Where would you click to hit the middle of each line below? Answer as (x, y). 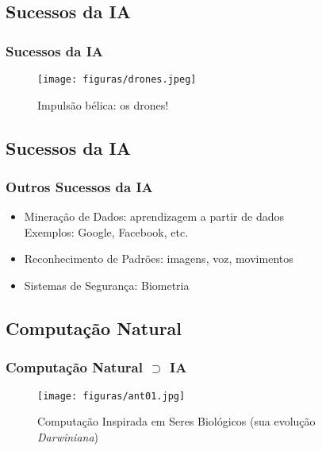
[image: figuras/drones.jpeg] (117, 79)
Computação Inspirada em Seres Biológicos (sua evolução (176, 421)
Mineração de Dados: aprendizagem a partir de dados (154, 216)
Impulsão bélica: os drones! (103, 104)
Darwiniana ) (68, 436)
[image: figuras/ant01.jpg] (111, 396)
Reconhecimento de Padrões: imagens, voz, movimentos (159, 258)
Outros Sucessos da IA (79, 186)
